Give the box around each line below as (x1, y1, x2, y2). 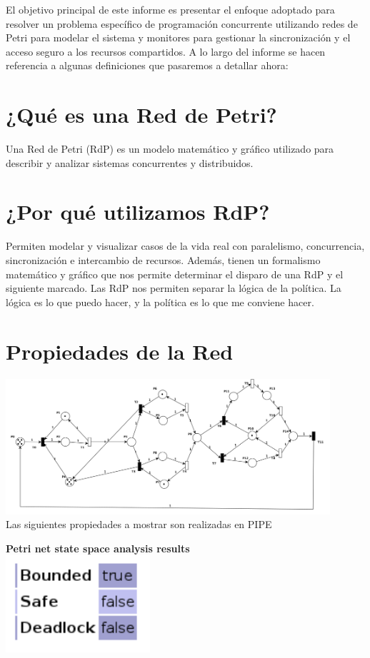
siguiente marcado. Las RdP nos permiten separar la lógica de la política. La (6, 280, 341, 295)
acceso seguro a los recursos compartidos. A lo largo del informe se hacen (6, 44, 326, 59)
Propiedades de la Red (6, 336, 234, 365)
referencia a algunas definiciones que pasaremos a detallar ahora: (6, 58, 289, 73)
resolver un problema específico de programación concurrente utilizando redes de (6, 16, 358, 31)
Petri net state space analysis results (6, 540, 190, 555)
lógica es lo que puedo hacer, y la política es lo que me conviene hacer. (6, 294, 314, 309)
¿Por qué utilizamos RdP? (6, 197, 270, 226)
